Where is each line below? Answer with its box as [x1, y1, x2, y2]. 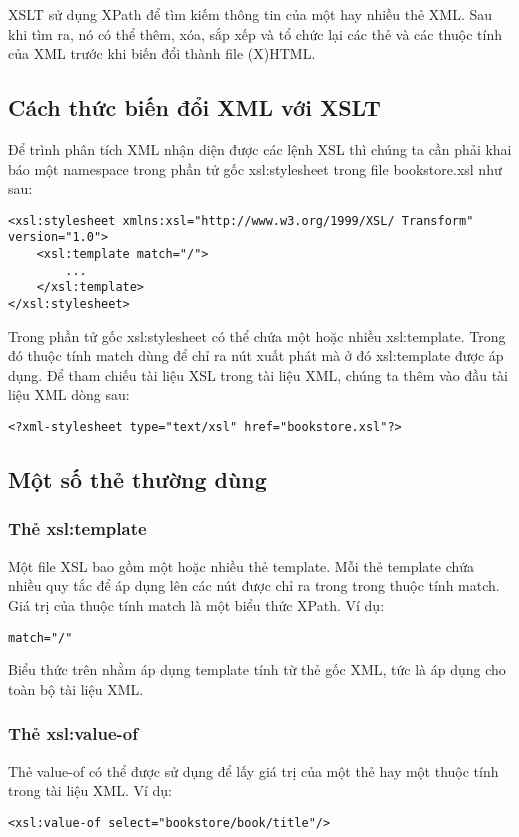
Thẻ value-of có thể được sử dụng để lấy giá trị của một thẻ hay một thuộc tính [8, 760, 499, 781]
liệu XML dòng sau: [8, 384, 130, 405]
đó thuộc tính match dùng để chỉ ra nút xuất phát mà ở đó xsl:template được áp [8, 345, 504, 366]
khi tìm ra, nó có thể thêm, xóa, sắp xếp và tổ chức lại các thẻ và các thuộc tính [8, 23, 502, 44]
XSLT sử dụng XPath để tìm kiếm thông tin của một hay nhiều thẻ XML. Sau [8, 4, 493, 24]
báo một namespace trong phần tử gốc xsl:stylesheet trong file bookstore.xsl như [8, 158, 502, 179]
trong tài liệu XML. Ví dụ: [8, 780, 172, 801]
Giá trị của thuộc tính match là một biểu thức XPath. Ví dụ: [8, 594, 385, 615]
